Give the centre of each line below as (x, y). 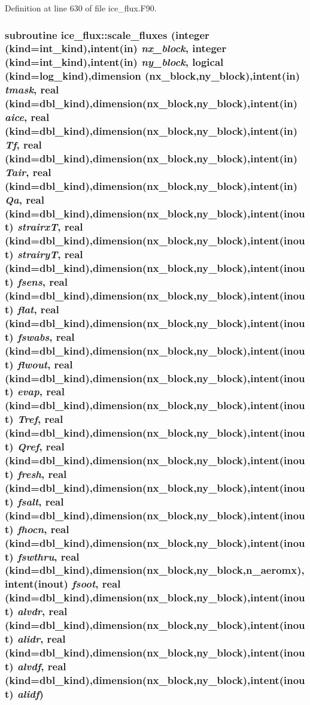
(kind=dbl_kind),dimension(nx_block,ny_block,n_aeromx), (155, 570)
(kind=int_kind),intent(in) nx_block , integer (116, 48)
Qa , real (25, 199)
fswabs (33, 336)
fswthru (36, 556)
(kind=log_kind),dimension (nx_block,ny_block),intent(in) (153, 76)
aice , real (27, 117)
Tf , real (23, 144)
